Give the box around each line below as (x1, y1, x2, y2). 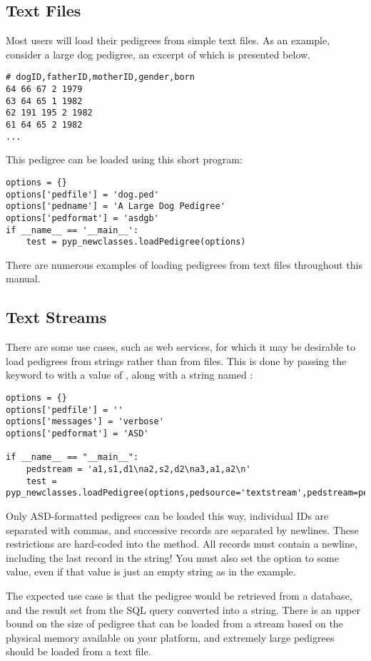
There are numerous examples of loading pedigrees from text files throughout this (6, 257, 362, 272)
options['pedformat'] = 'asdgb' (6, 212, 159, 223)
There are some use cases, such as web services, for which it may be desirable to (6, 339, 355, 354)
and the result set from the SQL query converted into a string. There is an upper (6, 602, 360, 617)
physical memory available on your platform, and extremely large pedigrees (6, 630, 335, 645)
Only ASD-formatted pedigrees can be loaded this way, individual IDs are (6, 508, 329, 523)
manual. (6, 271, 41, 286)
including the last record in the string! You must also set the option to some (6, 550, 339, 565)
